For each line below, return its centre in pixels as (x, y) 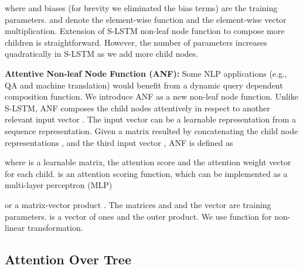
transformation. (55, 228)
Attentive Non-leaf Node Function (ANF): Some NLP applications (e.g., (146, 73)
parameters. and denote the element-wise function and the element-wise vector (146, 19)
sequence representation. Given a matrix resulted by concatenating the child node (151, 130)
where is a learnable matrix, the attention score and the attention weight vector (148, 162)
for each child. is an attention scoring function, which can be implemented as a (146, 173)
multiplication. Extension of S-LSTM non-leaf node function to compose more (145, 31)
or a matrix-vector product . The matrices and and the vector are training (138, 204)
